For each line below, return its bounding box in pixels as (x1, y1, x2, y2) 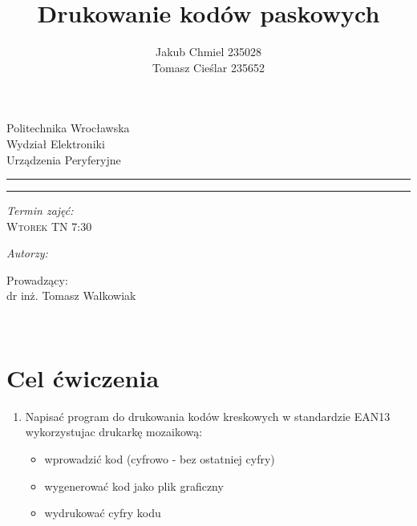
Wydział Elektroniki (6, 135, 105, 152)
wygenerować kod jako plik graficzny (44, 477, 224, 494)
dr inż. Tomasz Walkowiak (6, 287, 136, 304)
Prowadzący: (6, 271, 68, 288)
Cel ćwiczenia (6, 361, 160, 394)
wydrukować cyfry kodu (44, 504, 161, 521)
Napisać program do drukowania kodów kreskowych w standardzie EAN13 (25, 407, 391, 424)
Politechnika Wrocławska (6, 119, 130, 136)
